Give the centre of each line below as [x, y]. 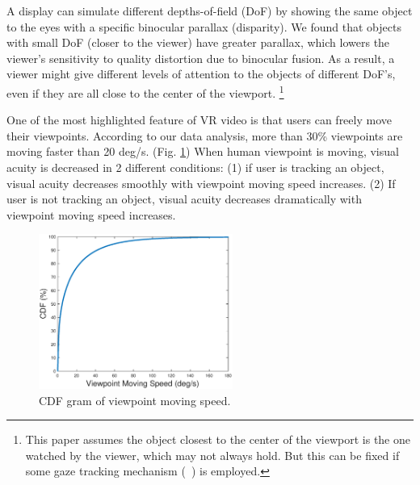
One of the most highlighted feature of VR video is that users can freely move [199, 120]
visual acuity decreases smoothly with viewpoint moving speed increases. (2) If [201, 183]
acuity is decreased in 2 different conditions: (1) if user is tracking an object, [195, 167]
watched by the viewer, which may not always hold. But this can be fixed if [212, 455]
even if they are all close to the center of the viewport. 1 [145, 91]
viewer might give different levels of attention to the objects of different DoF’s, [201, 74]
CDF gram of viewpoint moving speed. [135, 400]
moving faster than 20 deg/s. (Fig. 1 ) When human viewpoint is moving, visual [203, 151]
